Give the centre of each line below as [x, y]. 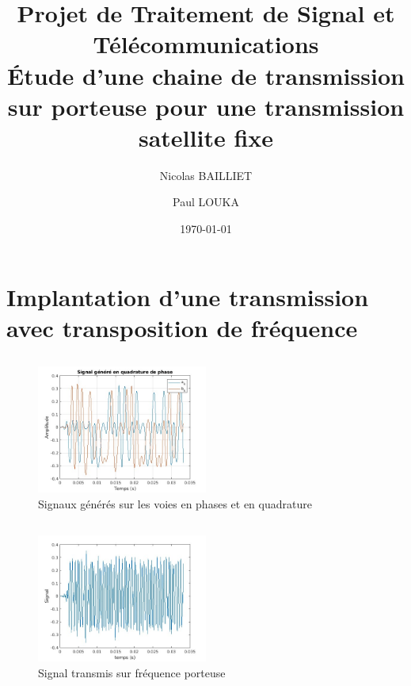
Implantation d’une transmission [188, 296]
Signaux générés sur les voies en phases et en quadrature [175, 504]
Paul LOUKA [205, 202]
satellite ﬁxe [206, 137]
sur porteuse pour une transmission [206, 106]
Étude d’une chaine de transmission [206, 75]
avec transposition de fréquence [182, 327]
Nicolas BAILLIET [206, 175]
